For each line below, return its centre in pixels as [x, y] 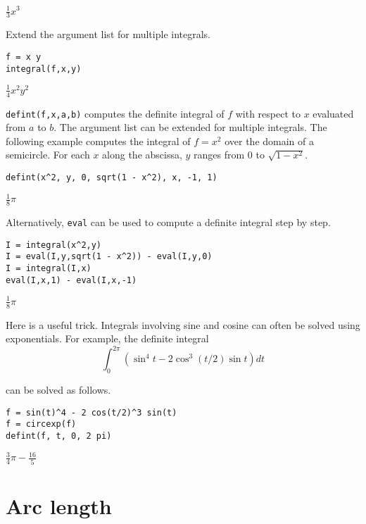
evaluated [333, 113]
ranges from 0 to [229, 155]
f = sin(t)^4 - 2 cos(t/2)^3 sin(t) [91, 412]
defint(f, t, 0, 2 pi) [59, 436]
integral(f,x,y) [44, 69]
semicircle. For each [48, 155]
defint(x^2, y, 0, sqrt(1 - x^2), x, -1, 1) [112, 178]
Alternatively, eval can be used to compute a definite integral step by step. [168, 222]
